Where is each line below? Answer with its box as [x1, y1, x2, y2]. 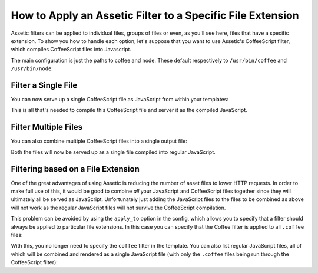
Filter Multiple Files [11, 122, 82, 132]
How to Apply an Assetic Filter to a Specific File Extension [11, 9, 300, 22]
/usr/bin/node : [11, 65, 53, 72]
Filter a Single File [11, 80, 78, 90]
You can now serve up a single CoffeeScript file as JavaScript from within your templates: [11, 96, 229, 103]
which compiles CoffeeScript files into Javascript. [11, 46, 132, 53]
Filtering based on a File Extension [11, 164, 140, 174]
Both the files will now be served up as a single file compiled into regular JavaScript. [11, 148, 216, 156]
